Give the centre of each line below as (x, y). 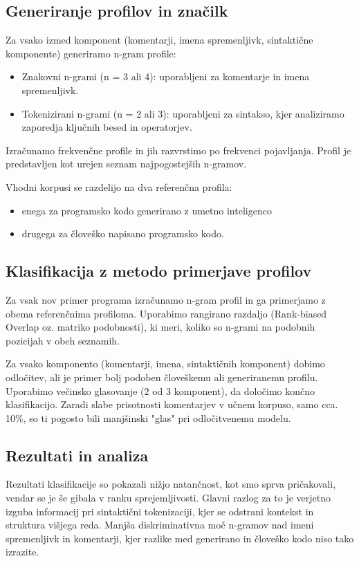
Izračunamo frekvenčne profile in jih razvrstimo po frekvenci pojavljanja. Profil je (178, 150)
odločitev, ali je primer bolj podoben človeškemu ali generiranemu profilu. (162, 377)
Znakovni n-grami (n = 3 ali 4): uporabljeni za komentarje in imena (166, 76)
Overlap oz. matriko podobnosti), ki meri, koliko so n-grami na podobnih (160, 327)
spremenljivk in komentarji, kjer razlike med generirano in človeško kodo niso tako (180, 538)
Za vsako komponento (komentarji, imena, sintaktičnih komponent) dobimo (165, 364)
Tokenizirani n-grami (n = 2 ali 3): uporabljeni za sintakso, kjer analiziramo (183, 113)
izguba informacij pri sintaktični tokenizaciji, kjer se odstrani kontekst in (160, 511)
